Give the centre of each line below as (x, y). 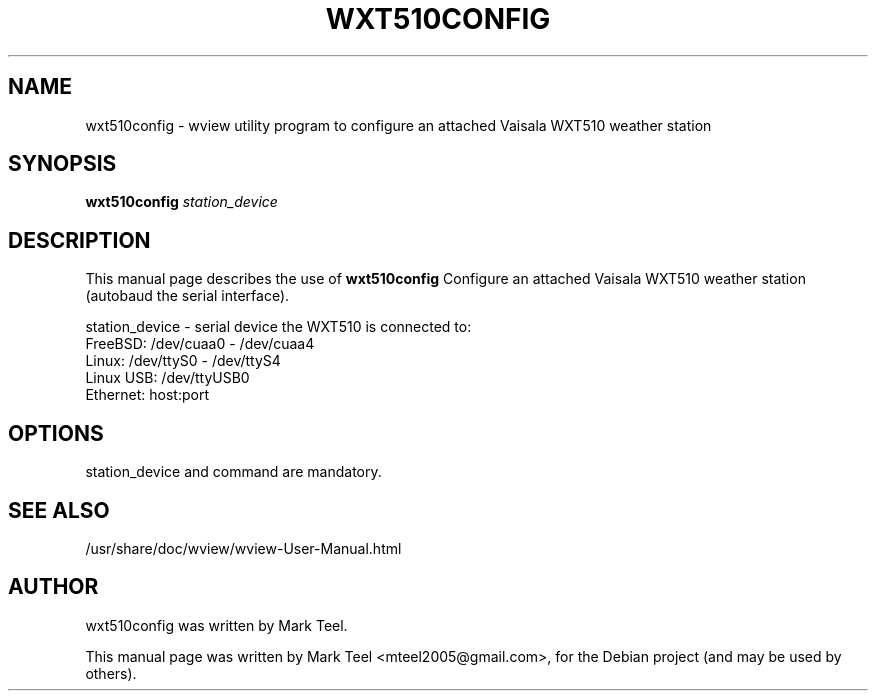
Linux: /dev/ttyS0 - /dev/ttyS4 (183, 361)
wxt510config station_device (181, 202)
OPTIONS (56, 433)
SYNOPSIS (62, 164)
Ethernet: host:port (147, 395)
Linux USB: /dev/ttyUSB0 (167, 378)
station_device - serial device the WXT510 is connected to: (278, 327)
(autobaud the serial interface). (187, 296)
